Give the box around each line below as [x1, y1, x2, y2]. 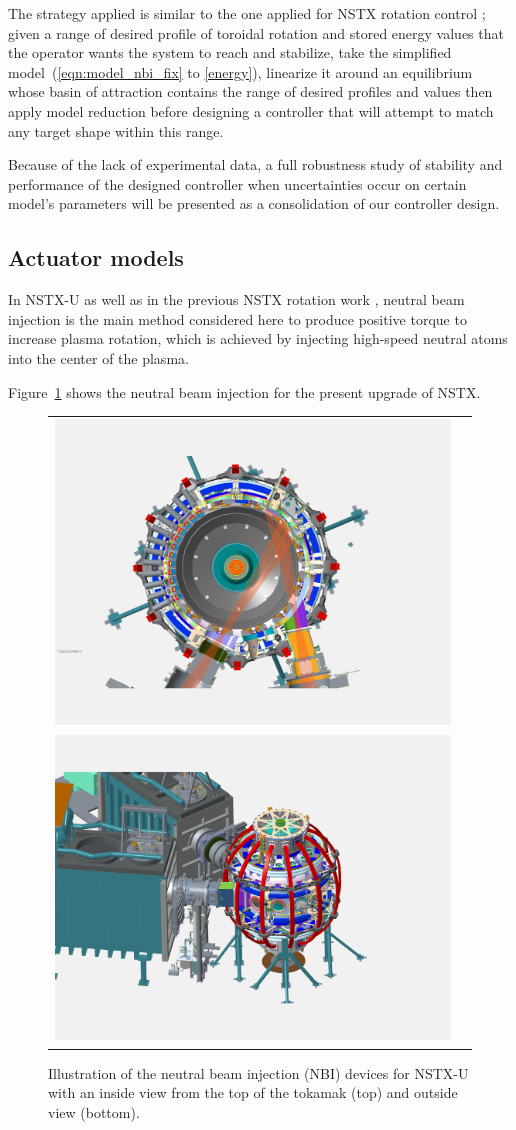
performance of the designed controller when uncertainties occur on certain [8, 173, 467, 194]
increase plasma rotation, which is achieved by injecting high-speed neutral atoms [8, 328, 508, 349]
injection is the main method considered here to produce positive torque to [8, 308, 467, 329]
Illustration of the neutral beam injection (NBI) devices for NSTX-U [48, 1062, 469, 1083]
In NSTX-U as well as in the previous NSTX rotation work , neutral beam [8, 289, 465, 310]
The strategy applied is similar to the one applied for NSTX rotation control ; [8, 3, 486, 23]
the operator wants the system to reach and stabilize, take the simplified [8, 42, 452, 63]
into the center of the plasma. [8, 347, 189, 368]
